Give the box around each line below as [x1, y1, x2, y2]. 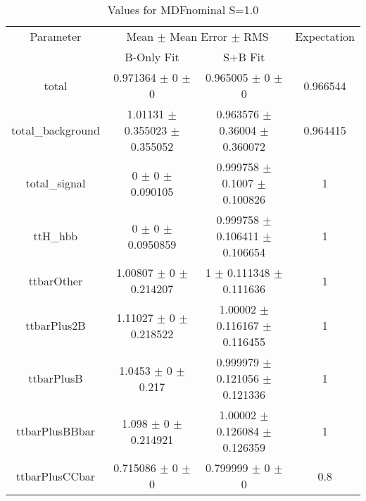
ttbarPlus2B [25, 317, 86, 333]
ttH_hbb [33, 228, 78, 244]
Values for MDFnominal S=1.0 [107, 1, 259, 18]
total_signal [25, 175, 86, 191]
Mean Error [170, 28, 228, 44]
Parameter [30, 28, 82, 44]
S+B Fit [223, 49, 265, 65]
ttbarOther [28, 272, 83, 289]
